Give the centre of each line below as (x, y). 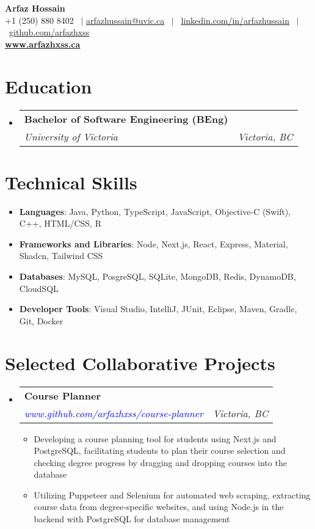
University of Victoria (71, 136)
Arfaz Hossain (35, 8)
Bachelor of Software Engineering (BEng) (126, 119)
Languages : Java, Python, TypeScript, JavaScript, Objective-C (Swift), (155, 211)
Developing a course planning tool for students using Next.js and (155, 438)
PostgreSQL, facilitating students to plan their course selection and (160, 451)
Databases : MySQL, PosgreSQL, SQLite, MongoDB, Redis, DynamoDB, (157, 276)
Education (49, 86)
